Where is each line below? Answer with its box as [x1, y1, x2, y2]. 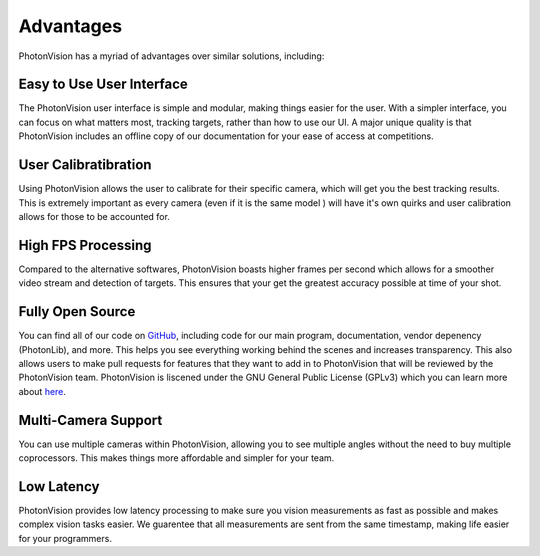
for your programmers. [18, 532, 112, 544]
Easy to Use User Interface [18, 76, 189, 93]
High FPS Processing [18, 236, 152, 254]
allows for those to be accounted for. [18, 210, 170, 222]
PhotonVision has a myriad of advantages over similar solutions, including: [18, 50, 325, 62]
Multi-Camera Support [18, 411, 163, 429]
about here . [18, 385, 67, 397]
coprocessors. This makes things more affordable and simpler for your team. [18, 451, 335, 464]
